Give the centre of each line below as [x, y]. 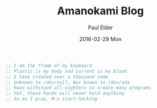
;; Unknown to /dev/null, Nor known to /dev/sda [68, 82]
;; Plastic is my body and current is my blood [66, 71]
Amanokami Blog [100, 11]
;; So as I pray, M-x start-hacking [51, 99]
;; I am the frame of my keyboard [49, 66]
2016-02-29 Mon [100, 39]
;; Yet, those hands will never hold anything [65, 94]
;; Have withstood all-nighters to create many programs [78, 88]
